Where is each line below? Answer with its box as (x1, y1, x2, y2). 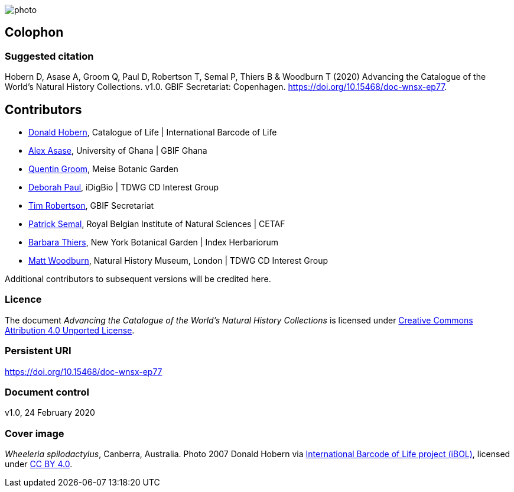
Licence (5, 293, 42, 306)
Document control (5, 386, 89, 398)
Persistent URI (5, 345, 71, 357)
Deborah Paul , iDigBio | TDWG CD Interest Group (28, 182, 219, 193)
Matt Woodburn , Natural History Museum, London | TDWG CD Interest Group (28, 255, 328, 266)
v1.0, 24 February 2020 (5, 407, 95, 418)
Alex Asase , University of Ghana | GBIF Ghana (28, 145, 207, 156)
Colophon (5, 25, 64, 40)
